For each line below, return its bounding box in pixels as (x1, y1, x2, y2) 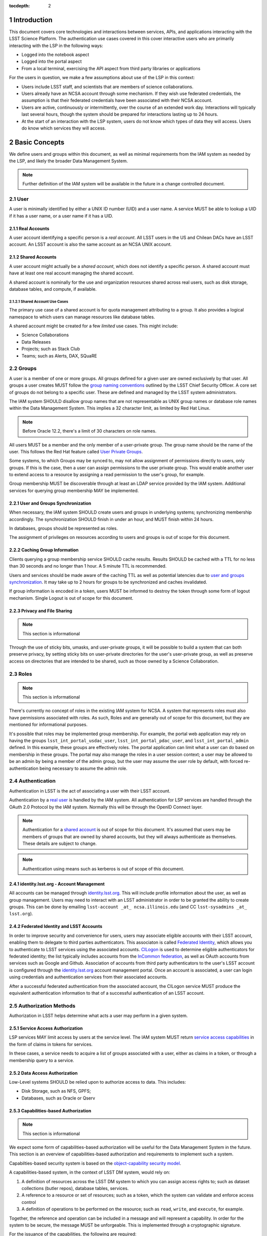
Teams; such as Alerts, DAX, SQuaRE (21, 353, 97, 358)
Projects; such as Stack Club (21, 346, 80, 352)
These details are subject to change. (22, 840, 97, 846)
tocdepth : (9, 3, 30, 8)
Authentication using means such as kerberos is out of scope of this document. (22, 866, 184, 872)
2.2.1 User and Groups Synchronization (9, 500, 91, 506)
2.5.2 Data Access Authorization (9, 1070, 78, 1076)
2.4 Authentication (9, 778, 56, 785)
